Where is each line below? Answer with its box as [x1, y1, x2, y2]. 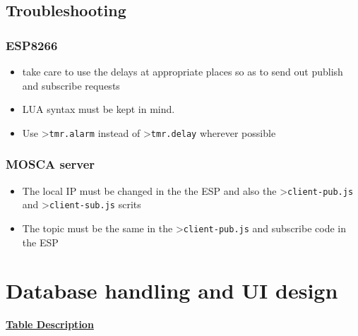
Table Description [6, 317, 94, 332]
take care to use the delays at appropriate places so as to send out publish [22, 64, 343, 78]
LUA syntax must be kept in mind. [22, 102, 175, 116]
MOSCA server [6, 155, 95, 173]
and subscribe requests [22, 78, 120, 92]
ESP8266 [6, 36, 58, 54]
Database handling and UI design [6, 276, 338, 305]
